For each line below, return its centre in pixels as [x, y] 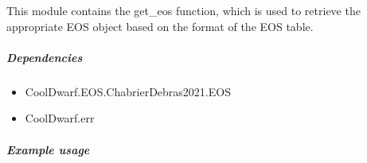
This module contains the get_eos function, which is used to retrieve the [183, 10]
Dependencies [45, 57]
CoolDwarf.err [60, 118]
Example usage [48, 149]
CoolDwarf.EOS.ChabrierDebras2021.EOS [128, 91]
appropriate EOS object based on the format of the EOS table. [160, 26]
